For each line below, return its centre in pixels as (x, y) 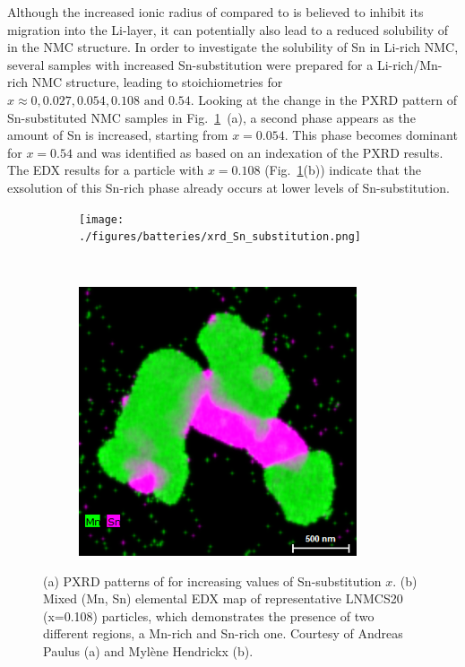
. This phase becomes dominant (371, 135)
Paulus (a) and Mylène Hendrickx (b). (148, 651)
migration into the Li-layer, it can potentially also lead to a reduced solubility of (228, 29)
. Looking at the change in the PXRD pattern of (323, 99)
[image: (102, 219)
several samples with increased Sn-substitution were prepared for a (190, 64)
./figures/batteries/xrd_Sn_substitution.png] (220, 237)
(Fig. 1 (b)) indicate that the (343, 170)
